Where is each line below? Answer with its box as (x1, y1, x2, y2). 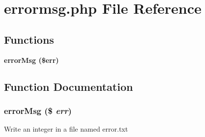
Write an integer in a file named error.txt (4, 124, 128, 134)
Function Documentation (4, 79, 133, 94)
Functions (4, 31, 54, 47)
